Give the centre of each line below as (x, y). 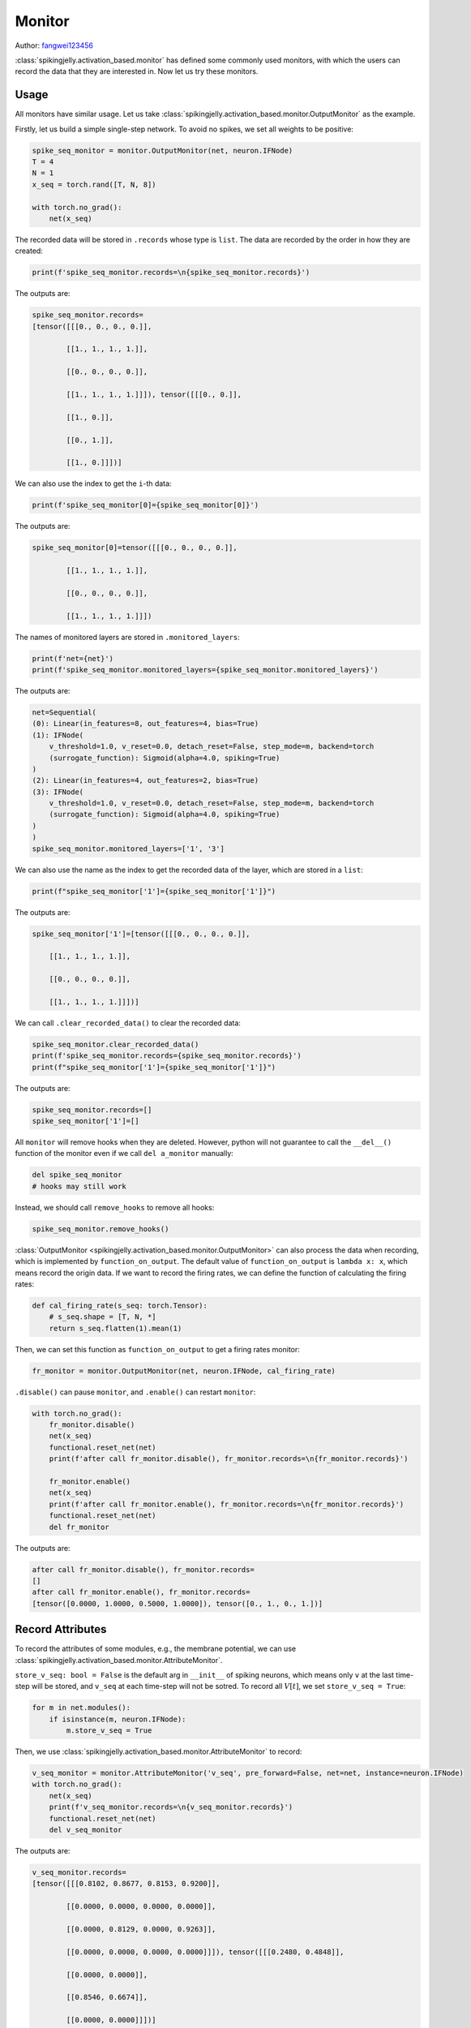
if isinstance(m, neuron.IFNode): (118, 1719)
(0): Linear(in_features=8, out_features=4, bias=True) (146, 724)
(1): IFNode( (58, 735)
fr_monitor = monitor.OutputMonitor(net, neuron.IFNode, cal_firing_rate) (184, 1371)
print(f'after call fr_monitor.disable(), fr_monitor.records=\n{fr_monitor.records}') (229, 1459)
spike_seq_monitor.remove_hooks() (101, 1229)
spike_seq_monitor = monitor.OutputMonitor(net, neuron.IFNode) (163, 150)
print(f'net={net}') (73, 658)
